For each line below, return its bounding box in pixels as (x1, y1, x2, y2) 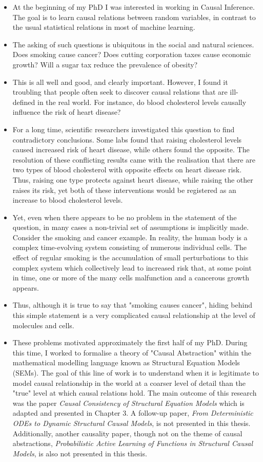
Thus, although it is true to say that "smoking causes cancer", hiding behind (12, 299, 252, 310)
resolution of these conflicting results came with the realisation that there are (12, 154, 255, 165)
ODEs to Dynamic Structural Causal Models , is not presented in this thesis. (12, 417, 251, 428)
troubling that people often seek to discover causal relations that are (12, 86, 228, 97)
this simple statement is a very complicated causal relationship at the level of (12, 310, 255, 321)
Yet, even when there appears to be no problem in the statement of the (12, 211, 237, 222)
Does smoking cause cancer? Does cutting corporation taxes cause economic (12, 49, 251, 60)
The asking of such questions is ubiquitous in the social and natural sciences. (12, 39, 254, 49)
